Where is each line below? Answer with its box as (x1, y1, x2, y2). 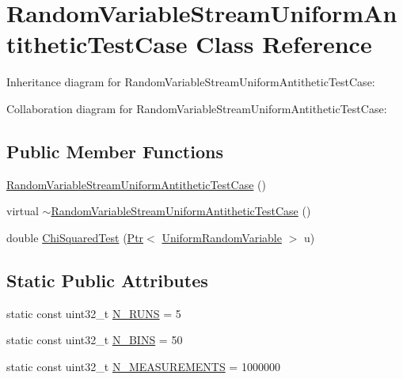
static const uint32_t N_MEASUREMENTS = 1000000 (6, 358, 280, 374)
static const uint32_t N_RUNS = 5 (6, 305, 181, 321)
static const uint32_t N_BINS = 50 (6, 332, 183, 348)
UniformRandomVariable (162, 229, 282, 245)
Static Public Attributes (6, 267, 208, 292)
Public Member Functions (6, 138, 223, 163)
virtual (6, 203, 39, 219)
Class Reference (196, 28, 372, 60)
